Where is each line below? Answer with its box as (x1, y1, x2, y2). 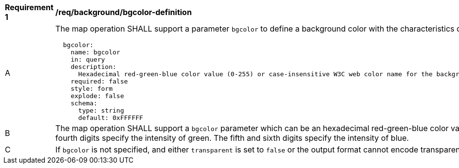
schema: (71, 100, 97, 107)
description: (71, 63, 117, 70)
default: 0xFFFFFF (78, 114, 143, 121)
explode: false (71, 92, 124, 100)
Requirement (5, 2, 54, 12)
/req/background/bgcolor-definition (55, 7, 192, 17)
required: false (71, 78, 128, 85)
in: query (71, 56, 105, 63)
